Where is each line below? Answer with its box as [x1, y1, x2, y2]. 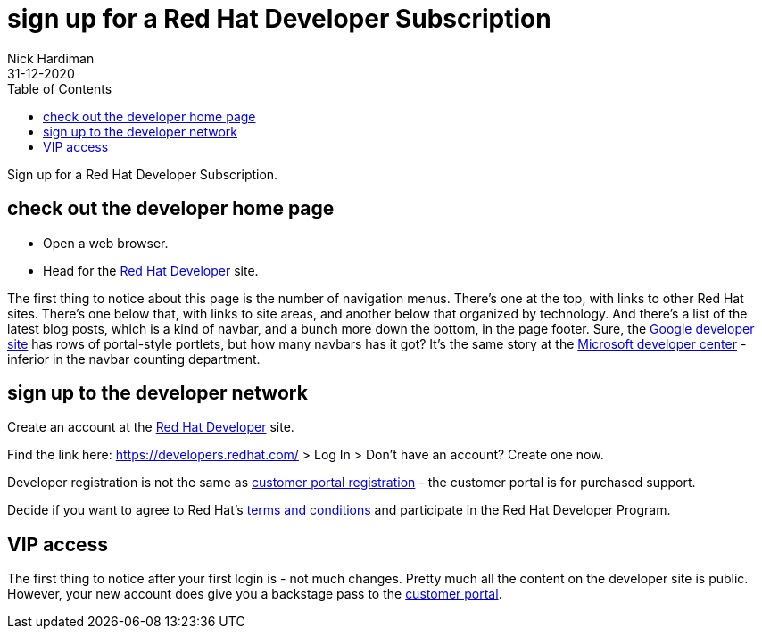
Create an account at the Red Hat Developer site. [7, 419, 294, 435]
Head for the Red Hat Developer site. [43, 262, 259, 278]
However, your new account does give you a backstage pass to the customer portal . [7, 586, 502, 602]
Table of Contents [7, 80, 112, 96]
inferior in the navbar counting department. [7, 351, 261, 367]
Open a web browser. [43, 235, 169, 251]
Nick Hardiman [7, 50, 95, 66]
